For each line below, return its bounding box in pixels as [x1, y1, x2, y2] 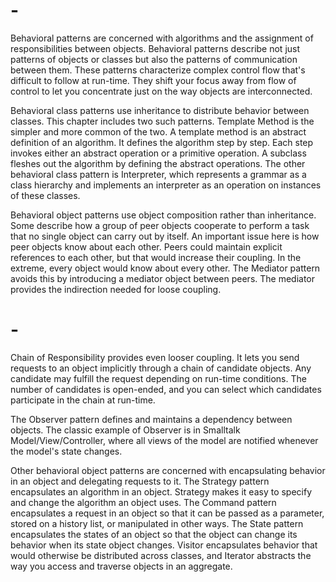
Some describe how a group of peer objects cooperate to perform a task [10, 219, 310, 231]
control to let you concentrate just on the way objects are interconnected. [10, 85, 313, 97]
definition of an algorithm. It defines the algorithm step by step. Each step [10, 136, 314, 148]
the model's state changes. [10, 445, 123, 457]
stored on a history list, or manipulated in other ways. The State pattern [10, 517, 304, 529]
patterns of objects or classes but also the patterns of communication [10, 53, 298, 65]
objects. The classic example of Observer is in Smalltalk [10, 424, 241, 436]
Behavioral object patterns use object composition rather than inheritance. [10, 209, 317, 221]
